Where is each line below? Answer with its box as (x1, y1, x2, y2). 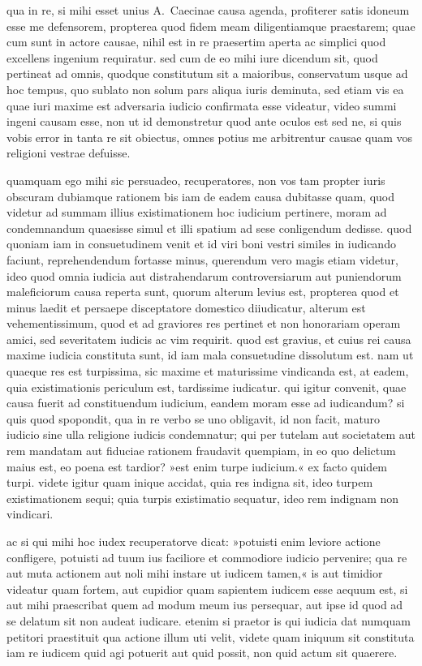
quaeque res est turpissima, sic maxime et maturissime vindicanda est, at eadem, (6, 363, 409, 380)
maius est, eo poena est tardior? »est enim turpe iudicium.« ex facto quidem (6, 458, 388, 475)
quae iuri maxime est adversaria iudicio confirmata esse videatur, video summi (6, 97, 397, 114)
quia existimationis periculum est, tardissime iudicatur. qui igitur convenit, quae (6, 378, 407, 395)
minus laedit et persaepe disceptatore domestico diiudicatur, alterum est (6, 299, 366, 316)
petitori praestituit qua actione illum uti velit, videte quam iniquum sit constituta (6, 628, 415, 645)
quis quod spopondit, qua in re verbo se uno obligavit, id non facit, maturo (6, 410, 381, 427)
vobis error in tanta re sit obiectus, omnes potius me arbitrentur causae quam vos (6, 128, 413, 145)
